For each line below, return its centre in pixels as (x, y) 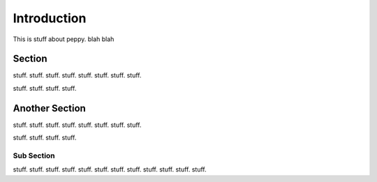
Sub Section (34, 156)
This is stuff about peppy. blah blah (64, 39)
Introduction (50, 18)
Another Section (50, 108)
